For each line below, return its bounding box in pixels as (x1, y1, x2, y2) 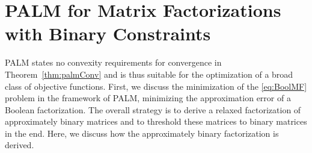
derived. (5, 139, 34, 151)
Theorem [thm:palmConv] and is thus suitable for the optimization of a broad (5, 67, 293, 80)
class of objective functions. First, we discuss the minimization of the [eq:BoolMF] (5, 80, 307, 92)
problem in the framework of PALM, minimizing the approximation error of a (5, 92, 291, 104)
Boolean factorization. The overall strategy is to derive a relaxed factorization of (5, 103, 301, 116)
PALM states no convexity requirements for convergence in (5, 56, 222, 69)
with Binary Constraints (5, 21, 211, 46)
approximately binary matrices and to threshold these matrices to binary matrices (5, 115, 307, 128)
